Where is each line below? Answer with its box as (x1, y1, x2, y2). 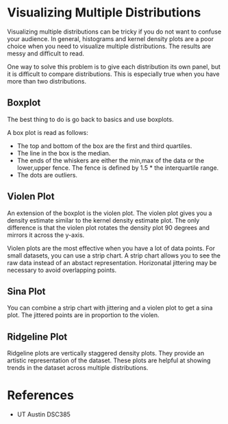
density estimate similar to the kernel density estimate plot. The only (7, 216, 200, 224)
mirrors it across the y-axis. (7, 231, 85, 239)
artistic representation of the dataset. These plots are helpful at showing (7, 356, 211, 364)
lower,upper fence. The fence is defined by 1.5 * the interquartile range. (16, 163, 219, 172)
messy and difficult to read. (7, 49, 84, 58)
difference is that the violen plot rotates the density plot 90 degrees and (7, 223, 210, 232)
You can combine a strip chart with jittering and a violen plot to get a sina (7, 303, 214, 312)
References (7, 388, 74, 403)
